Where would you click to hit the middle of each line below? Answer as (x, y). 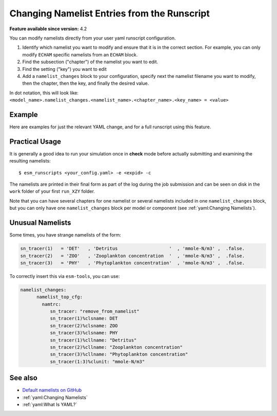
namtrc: (52, 304)
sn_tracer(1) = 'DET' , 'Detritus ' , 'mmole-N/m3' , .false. (133, 249)
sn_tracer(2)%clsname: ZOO (84, 325)
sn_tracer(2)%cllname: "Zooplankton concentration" (116, 347)
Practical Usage (35, 141)
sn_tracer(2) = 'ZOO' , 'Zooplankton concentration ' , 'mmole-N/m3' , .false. (133, 256)
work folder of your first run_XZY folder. (52, 191)
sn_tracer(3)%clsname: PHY (84, 333)
